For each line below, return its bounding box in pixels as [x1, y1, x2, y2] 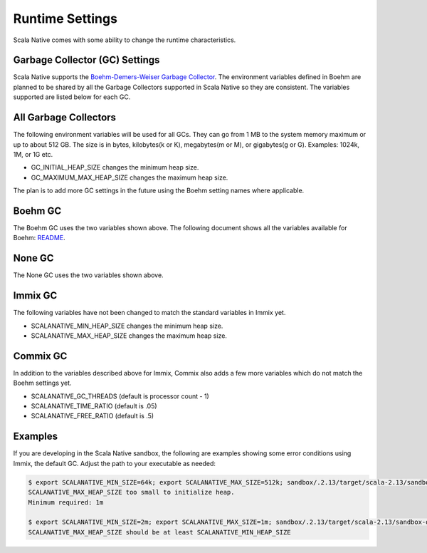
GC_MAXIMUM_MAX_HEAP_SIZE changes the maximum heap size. [31, 173, 228, 182]
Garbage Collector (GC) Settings [13, 54, 160, 66]
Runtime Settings [13, 11, 117, 26]
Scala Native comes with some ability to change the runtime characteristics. [13, 36, 236, 44]
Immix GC [13, 289, 58, 302]
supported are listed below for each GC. [13, 93, 131, 101]
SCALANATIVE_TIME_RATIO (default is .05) [31, 402, 157, 410]
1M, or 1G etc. [13, 150, 53, 158]
